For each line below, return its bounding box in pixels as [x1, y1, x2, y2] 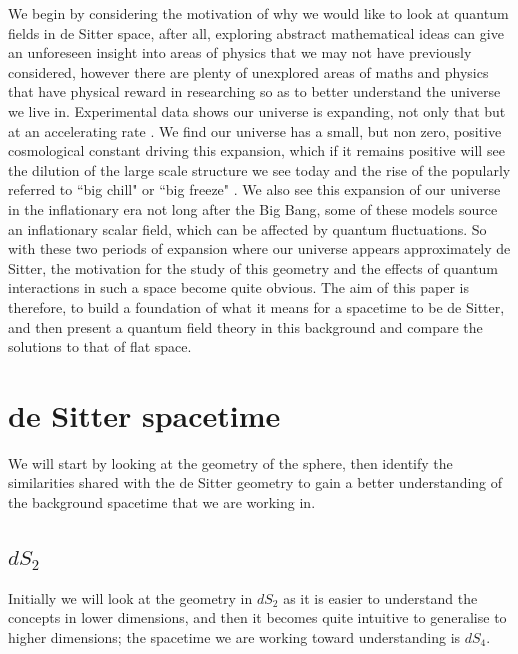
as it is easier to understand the [283, 587, 478, 608]
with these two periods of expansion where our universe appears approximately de [8, 238, 511, 259]
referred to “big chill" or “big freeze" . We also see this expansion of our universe [8, 179, 501, 200]
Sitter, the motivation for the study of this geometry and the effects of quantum [8, 257, 498, 278]
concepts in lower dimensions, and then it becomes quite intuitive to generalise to [8, 607, 507, 628]
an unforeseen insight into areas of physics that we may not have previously [8, 42, 472, 63]
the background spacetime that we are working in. [8, 492, 316, 512]
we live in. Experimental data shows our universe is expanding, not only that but [8, 100, 506, 121]
